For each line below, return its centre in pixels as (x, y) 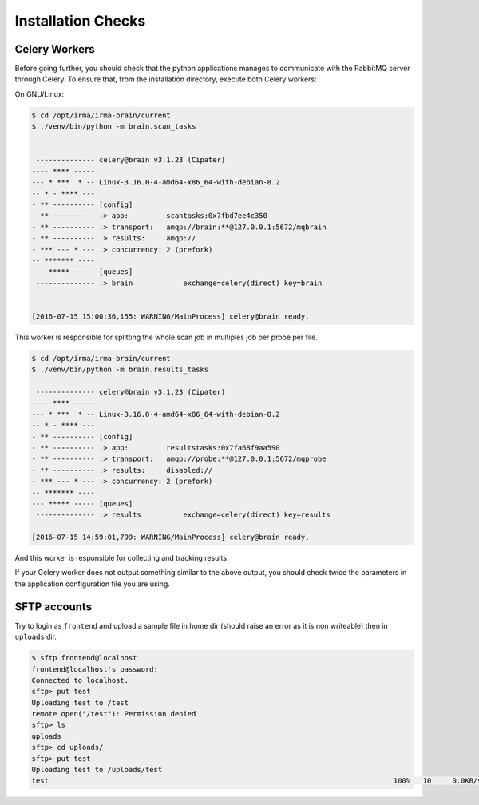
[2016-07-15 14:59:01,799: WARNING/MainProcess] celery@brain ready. (170, 537)
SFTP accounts (53, 607)
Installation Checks (80, 21)
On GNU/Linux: (40, 94)
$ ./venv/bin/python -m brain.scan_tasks (114, 127)
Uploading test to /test (80, 702)
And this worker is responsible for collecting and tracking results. (122, 558)
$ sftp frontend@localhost (84, 658)
